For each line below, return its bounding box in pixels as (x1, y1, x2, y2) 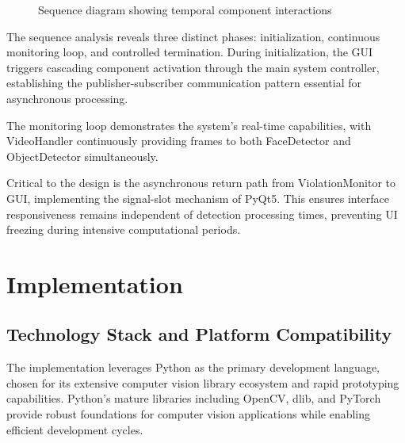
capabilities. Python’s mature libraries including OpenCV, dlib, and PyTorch (6, 390, 381, 407)
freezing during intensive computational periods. (6, 221, 241, 238)
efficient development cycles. (6, 421, 143, 437)
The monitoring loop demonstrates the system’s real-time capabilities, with (6, 116, 372, 133)
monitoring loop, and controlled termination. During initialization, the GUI (6, 44, 373, 60)
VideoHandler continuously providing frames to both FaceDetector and (6, 132, 351, 149)
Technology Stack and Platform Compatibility (6, 322, 392, 346)
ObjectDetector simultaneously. (6, 147, 159, 164)
